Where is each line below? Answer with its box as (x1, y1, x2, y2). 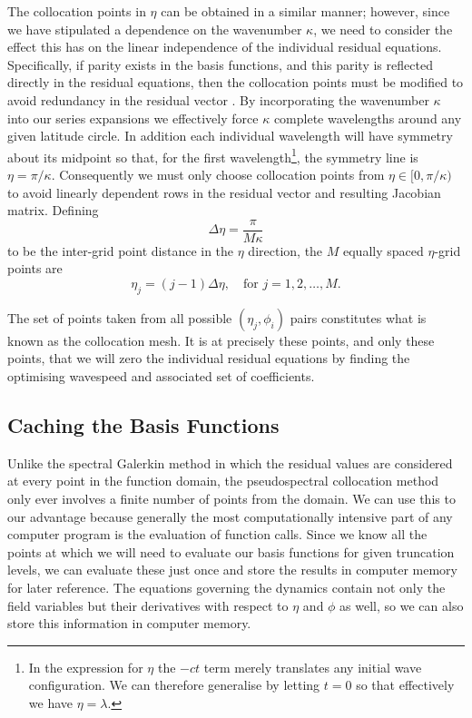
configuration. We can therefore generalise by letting (28, 675, 320, 694)
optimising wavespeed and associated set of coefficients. (7, 367, 315, 386)
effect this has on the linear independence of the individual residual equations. (7, 37, 442, 56)
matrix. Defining (7, 201, 99, 220)
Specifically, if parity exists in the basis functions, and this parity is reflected (7, 54, 433, 74)
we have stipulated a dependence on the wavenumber (7, 19, 302, 38)
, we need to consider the (313, 19, 453, 38)
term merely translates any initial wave (203, 657, 422, 676)
